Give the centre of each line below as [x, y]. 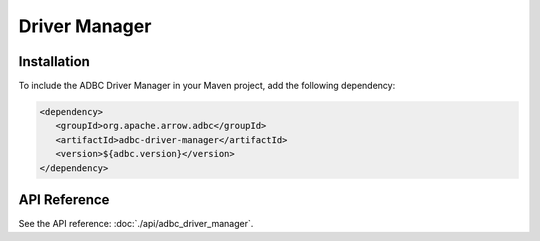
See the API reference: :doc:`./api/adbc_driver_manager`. [136, 224]
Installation [54, 61]
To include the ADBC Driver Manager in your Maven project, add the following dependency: [207, 86]
